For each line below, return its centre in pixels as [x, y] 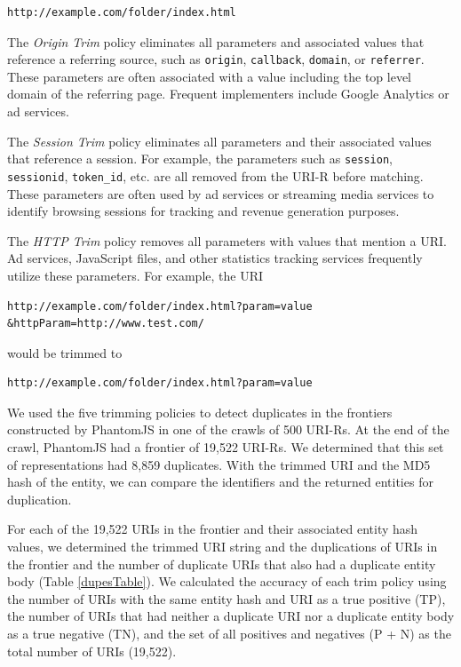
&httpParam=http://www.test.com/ [106, 324]
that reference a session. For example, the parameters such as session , [200, 159]
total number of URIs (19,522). [92, 651]
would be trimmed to [65, 352]
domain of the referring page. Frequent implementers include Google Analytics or [228, 94]
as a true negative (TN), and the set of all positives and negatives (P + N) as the [229, 633]
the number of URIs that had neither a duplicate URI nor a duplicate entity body [231, 616]
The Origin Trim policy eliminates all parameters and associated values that [216, 41]
